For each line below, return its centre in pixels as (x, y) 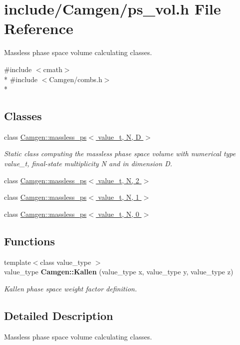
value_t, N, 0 (119, 214)
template (17, 262)
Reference (39, 28)
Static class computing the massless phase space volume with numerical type (120, 153)
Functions (29, 241)
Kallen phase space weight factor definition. (70, 288)
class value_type (65, 262)
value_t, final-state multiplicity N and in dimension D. (88, 163)
